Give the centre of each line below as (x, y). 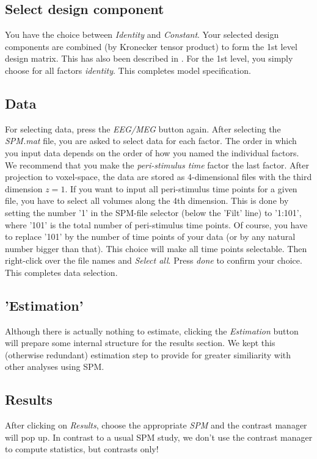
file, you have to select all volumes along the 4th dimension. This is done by (147, 201)
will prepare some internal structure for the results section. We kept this (140, 343)
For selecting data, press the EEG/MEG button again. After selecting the (143, 128)
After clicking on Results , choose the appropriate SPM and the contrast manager (156, 425)
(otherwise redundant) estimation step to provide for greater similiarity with (148, 354)
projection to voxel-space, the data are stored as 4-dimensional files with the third (158, 177)
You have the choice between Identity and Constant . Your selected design (142, 34)
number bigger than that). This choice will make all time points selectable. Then (156, 248)
